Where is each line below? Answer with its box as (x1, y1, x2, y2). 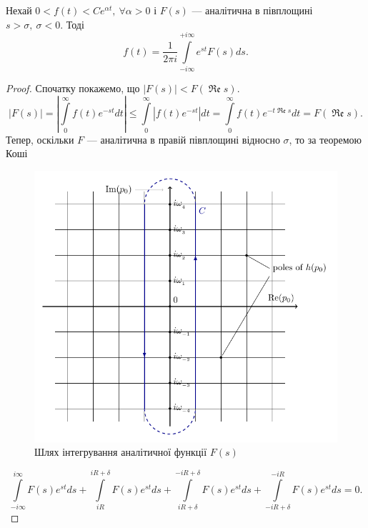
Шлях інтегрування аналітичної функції (34, 444, 207, 459)
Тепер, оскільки (6, 131, 74, 146)
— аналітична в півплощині (192, 3, 313, 17)
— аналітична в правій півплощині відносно (86, 131, 280, 146)
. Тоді (60, 16, 84, 31)
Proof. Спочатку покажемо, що (6, 81, 140, 96)
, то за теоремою (289, 131, 362, 146)
